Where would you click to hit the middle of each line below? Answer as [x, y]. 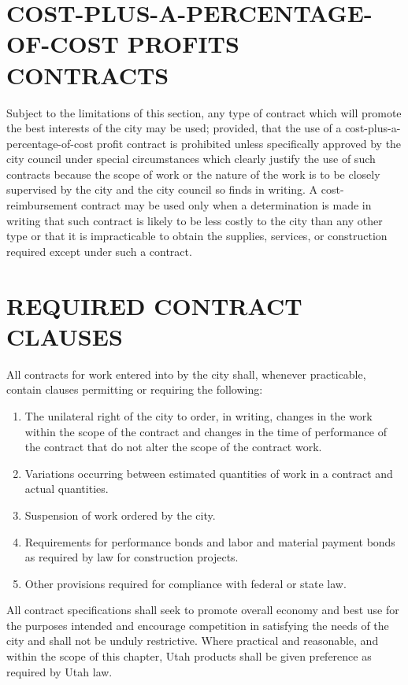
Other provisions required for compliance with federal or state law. [185, 583]
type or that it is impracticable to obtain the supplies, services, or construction [197, 236]
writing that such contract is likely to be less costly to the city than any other [195, 220]
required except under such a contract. [99, 251]
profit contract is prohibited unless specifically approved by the [249, 143]
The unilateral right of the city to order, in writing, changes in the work [198, 415]
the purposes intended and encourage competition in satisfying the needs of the [198, 625]
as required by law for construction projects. [132, 557]
